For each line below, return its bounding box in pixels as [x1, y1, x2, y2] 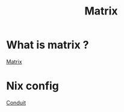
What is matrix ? [6, 38, 89, 52]
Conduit [6, 99, 26, 106]
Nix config [6, 79, 59, 93]
